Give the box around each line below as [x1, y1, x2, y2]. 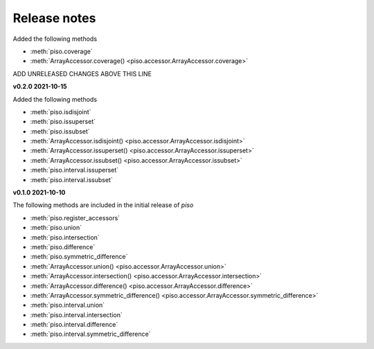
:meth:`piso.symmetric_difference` [30, 253, 128, 261]
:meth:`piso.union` [30, 224, 82, 232]
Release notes [12, 10, 96, 26]
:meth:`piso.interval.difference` [30, 321, 118, 329]
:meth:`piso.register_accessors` [30, 213, 121, 222]
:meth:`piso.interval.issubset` [30, 175, 114, 184]
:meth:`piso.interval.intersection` [30, 310, 123, 319]
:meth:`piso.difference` [30, 242, 96, 251]
